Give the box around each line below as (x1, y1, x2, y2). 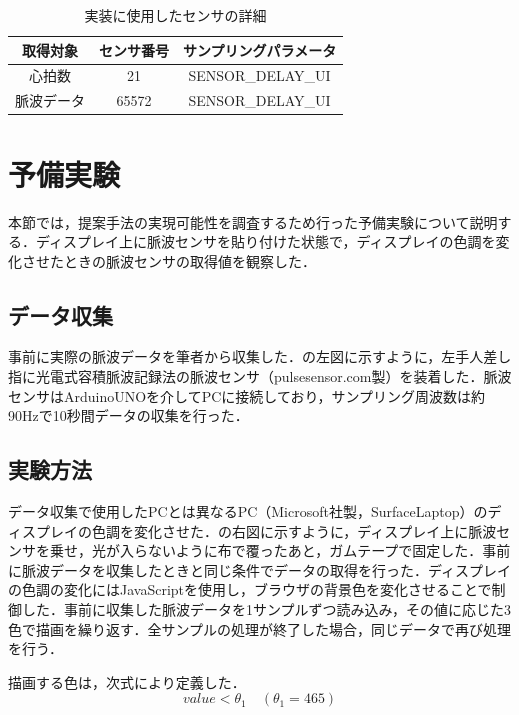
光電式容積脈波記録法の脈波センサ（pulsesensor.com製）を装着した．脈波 (35, 366, 512, 387)
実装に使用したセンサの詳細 (84, 5, 267, 25)
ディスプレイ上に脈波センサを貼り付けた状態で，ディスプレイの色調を (35, 231, 496, 252)
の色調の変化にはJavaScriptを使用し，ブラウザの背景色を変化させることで (8, 579, 492, 600)
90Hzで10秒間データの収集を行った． (8, 405, 249, 426)
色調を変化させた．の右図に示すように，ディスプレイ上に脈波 (91, 520, 497, 541)
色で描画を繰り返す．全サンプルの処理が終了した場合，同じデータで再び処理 (8, 618, 512, 639)
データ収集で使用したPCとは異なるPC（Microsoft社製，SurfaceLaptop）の (8, 501, 488, 522)
